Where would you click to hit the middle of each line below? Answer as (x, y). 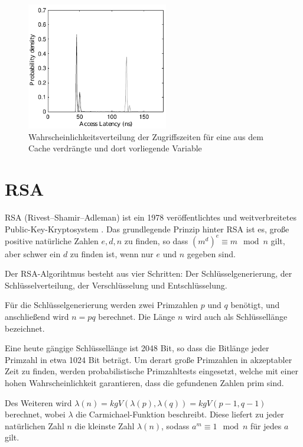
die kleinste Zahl (105, 425)
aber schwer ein (33, 253)
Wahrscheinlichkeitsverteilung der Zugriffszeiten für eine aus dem (146, 136)
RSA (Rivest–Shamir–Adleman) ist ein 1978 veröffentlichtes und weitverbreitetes (151, 217)
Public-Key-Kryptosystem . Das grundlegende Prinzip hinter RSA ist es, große (147, 229)
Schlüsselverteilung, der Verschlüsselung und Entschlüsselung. (116, 285)
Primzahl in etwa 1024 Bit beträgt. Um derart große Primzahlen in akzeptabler (149, 359)
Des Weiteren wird (38, 402)
